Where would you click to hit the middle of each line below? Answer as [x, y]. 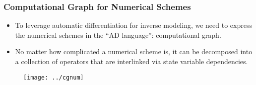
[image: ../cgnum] [54, 77]
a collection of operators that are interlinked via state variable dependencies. [131, 61]
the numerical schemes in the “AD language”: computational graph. [118, 35]
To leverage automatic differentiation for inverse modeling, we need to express [133, 25]
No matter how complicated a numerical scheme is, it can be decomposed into [134, 51]
